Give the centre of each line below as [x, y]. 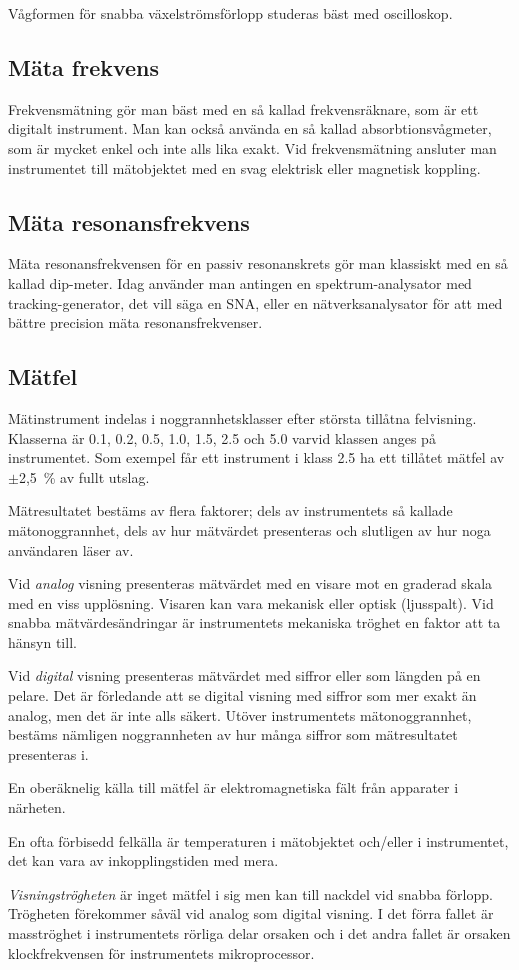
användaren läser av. [71, 549]
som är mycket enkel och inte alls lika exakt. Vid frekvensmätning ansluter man [252, 147]
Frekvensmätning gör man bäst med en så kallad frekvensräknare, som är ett [243, 108]
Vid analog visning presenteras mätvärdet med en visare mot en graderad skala [250, 583]
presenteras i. [48, 753]
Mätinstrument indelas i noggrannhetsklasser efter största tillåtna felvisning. [242, 417]
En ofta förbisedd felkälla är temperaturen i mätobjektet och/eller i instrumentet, [258, 840]
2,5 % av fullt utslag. [84, 476]
